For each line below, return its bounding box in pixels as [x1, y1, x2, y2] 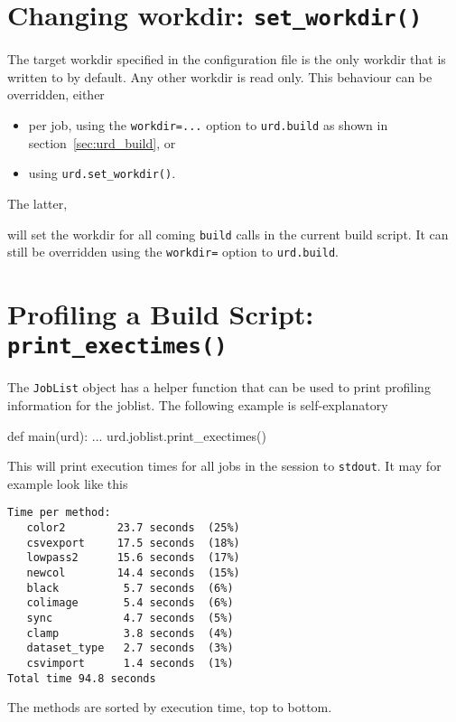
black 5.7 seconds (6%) [26, 581, 234, 595]
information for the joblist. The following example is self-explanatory [7, 395, 388, 414]
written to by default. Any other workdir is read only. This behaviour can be [7, 67, 433, 86]
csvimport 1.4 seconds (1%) [26, 656, 234, 670]
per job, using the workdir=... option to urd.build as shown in [28, 116, 388, 135]
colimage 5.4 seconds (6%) [26, 596, 234, 610]
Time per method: [7, 506, 111, 520]
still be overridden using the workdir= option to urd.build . [7, 242, 339, 261]
